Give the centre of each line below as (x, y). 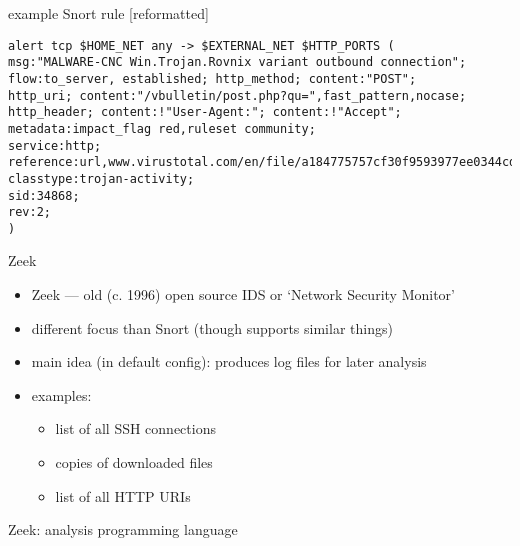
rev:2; (29, 212)
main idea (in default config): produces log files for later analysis (229, 361)
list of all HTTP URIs (123, 495)
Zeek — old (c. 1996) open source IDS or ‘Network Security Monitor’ (243, 294)
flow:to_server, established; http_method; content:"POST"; (212, 78)
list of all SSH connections (135, 428)
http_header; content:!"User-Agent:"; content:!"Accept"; (205, 112)
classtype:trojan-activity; (101, 178)
